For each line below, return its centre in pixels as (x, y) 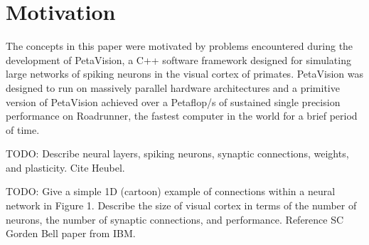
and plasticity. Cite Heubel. (65, 167)
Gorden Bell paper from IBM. (71, 233)
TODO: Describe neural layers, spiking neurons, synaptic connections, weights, (177, 153)
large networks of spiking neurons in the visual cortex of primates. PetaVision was (184, 74)
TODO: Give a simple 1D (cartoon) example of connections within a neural (171, 191)
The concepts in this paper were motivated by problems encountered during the (180, 46)
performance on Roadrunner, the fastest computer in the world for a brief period (182, 116)
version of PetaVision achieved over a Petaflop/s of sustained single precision (173, 101)
